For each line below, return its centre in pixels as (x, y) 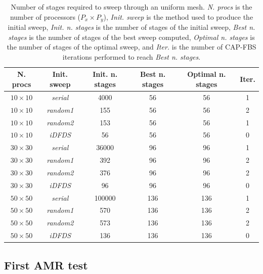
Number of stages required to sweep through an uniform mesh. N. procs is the (131, 7)
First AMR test (46, 265)
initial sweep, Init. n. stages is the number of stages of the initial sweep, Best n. (131, 27)
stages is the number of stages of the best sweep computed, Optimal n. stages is (131, 37)
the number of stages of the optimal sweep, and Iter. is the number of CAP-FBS (131, 47)
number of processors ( (45, 16)
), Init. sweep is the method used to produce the (178, 16)
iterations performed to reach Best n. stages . (131, 56)
